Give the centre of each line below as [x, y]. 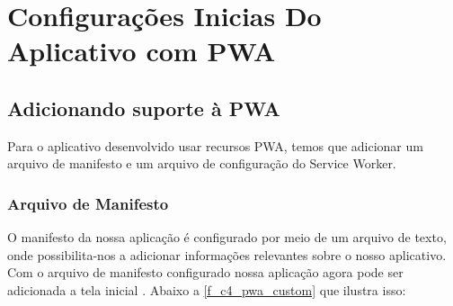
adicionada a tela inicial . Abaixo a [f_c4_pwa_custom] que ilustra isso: [207, 289]
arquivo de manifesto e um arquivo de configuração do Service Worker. [202, 163]
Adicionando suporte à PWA [144, 108]
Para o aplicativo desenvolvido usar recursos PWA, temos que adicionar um [215, 145]
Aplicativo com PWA [142, 51]
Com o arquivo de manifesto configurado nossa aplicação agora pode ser [205, 272]
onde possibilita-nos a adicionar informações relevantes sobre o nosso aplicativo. [227, 254]
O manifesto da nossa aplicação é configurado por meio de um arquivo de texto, [227, 237]
